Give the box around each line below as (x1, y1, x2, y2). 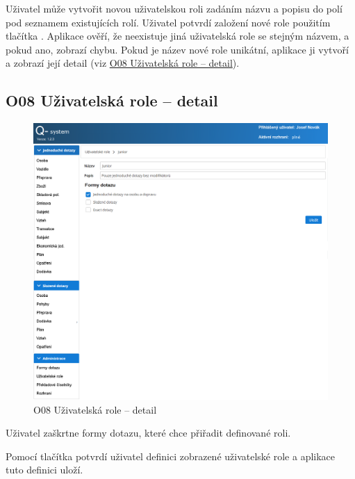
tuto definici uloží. (6, 462, 83, 477)
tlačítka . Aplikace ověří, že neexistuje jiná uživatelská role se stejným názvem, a (6, 29, 349, 43)
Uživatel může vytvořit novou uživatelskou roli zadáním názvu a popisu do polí (6, 1, 342, 15)
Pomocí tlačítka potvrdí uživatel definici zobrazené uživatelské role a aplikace (6, 448, 336, 463)
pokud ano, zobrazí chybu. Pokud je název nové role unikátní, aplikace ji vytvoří (6, 42, 349, 56)
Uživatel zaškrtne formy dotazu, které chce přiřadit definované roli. (6, 425, 291, 440)
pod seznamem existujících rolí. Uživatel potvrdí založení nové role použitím (6, 15, 331, 29)
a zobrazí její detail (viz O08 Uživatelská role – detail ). (6, 56, 240, 70)
